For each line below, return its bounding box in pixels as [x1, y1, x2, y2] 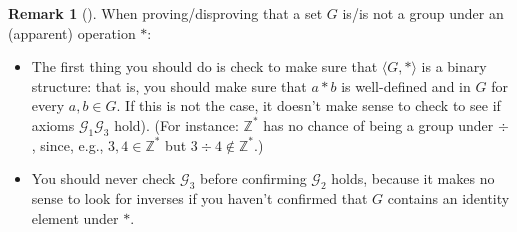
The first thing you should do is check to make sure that [31, 56, 378, 77]
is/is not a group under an [342, 3, 504, 23]
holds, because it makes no [331, 168, 495, 189]
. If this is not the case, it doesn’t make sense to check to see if [116, 95, 501, 116]
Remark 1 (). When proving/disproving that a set [8, 3, 323, 23]
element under [31, 207, 119, 228]
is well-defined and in [341, 75, 471, 96]
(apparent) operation [8, 22, 136, 43]
